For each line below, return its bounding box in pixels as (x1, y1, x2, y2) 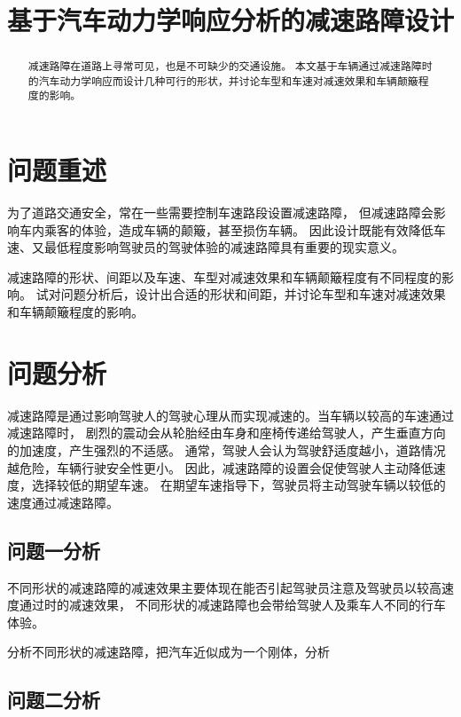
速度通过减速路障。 (7, 492, 119, 511)
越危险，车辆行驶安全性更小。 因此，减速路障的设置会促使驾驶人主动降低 (7, 458, 434, 477)
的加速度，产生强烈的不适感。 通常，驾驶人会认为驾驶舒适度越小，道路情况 (7, 440, 446, 459)
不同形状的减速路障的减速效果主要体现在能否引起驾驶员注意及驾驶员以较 (7, 578, 429, 596)
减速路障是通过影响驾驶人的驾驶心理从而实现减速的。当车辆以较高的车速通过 (7, 406, 454, 424)
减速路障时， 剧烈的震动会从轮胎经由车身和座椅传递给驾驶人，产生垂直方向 (7, 423, 446, 442)
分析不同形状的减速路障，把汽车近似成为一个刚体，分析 (7, 642, 330, 661)
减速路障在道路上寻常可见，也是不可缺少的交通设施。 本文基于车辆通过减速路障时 (27, 59, 433, 74)
